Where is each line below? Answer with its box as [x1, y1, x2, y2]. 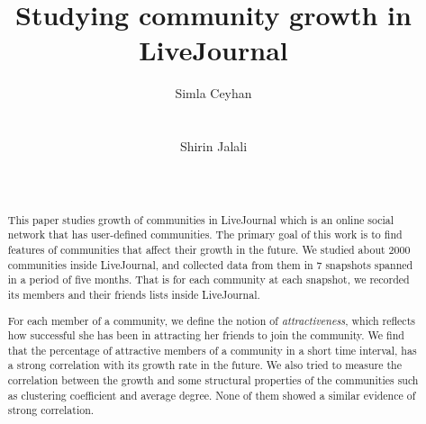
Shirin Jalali [179, 137, 248, 156]
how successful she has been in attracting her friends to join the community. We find [7, 328, 404, 343]
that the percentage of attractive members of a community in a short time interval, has [7, 342, 417, 357]
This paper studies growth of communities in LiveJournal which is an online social [7, 212, 394, 227]
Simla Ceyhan [175, 84, 252, 103]
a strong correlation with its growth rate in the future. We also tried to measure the [7, 357, 402, 373]
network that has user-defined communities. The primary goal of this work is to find [7, 227, 403, 242]
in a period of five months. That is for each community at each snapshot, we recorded [7, 272, 410, 287]
